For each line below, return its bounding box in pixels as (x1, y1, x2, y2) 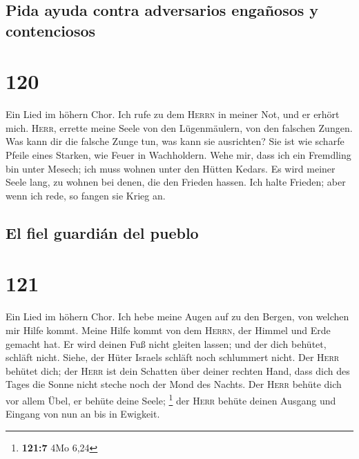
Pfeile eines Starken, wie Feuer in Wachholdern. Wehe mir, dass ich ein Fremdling (6, 148, 351, 162)
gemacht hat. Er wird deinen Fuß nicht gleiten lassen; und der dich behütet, (6, 336, 327, 351)
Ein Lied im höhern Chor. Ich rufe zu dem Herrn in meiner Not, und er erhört (6, 107, 340, 121)
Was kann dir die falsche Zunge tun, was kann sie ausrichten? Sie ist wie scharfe (6, 134, 345, 148)
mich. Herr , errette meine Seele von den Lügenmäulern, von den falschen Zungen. (6, 120, 353, 135)
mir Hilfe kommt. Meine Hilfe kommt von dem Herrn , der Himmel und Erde (6, 322, 331, 337)
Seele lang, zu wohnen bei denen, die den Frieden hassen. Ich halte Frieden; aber (6, 175, 346, 189)
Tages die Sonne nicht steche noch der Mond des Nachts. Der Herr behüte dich (6, 377, 342, 391)
